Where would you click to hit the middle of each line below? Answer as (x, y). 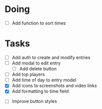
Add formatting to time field (40, 91)
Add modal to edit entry (36, 63)
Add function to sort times (39, 23)
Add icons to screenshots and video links (54, 85)
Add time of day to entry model (44, 80)
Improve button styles (34, 101)
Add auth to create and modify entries (51, 57)
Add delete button (38, 69)
